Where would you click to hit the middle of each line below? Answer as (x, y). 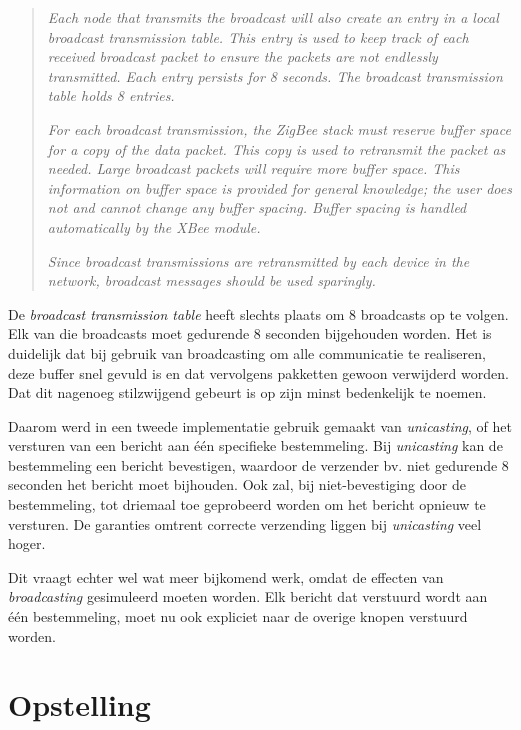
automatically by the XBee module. (154, 226)
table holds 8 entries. (111, 95)
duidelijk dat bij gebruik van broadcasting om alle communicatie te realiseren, (247, 352)
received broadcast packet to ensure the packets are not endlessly (242, 56)
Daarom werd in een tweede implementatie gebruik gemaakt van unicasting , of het (260, 425)
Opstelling (79, 704)
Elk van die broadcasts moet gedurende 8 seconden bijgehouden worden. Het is (250, 333)
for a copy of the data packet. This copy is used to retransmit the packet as (276, 148)
